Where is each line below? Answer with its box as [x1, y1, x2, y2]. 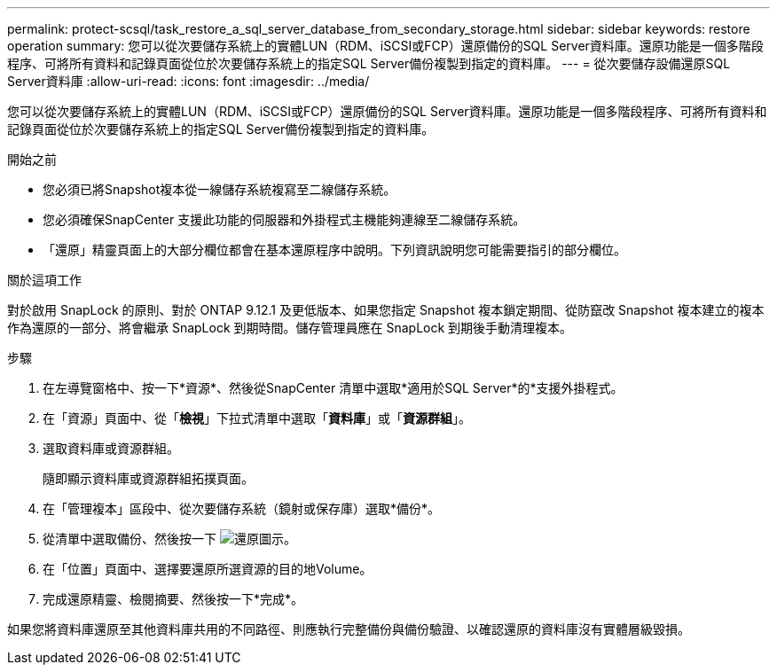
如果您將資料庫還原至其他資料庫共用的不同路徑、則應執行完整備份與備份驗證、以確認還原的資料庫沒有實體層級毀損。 [7, 621, 690, 637]
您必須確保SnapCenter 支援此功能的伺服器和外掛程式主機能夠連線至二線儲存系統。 [43, 212, 526, 227]
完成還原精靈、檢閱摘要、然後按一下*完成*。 [43, 591, 304, 606]
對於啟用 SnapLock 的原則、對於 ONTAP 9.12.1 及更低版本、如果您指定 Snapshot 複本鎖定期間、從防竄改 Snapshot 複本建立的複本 [7, 302, 765, 317]
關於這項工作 [7, 272, 82, 287]
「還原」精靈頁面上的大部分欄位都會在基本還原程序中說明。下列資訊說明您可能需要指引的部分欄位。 [43, 242, 626, 257]
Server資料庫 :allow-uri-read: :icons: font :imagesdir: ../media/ [7, 74, 370, 89]
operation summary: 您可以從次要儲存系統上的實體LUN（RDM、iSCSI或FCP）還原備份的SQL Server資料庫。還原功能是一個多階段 [7, 38, 764, 53]
